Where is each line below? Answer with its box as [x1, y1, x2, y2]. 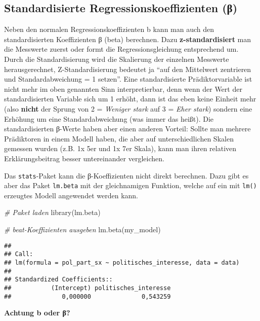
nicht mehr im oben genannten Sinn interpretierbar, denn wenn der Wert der [4, 83, 242, 94]
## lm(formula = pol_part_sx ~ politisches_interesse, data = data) [4, 259, 240, 266]
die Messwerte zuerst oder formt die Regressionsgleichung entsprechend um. [4, 44, 239, 54]
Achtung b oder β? [4, 307, 70, 318]
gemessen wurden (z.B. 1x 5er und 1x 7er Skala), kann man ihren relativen [4, 143, 237, 154]
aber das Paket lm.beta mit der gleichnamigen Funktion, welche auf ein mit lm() [4, 180, 257, 191]
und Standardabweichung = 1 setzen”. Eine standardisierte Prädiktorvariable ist [4, 74, 252, 84]
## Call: [4, 251, 33, 258]
